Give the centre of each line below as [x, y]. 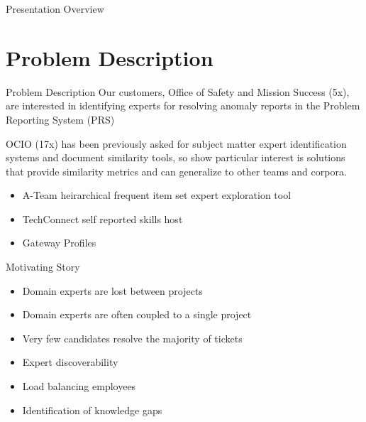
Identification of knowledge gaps [92, 410]
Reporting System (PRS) [60, 119]
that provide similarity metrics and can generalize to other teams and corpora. [176, 171]
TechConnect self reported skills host [102, 218]
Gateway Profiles [59, 243]
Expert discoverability [70, 362]
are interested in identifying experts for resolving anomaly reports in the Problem [183, 105]
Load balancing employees [79, 386]
